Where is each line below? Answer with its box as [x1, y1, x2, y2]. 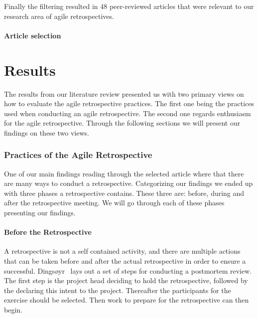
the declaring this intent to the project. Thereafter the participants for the [4, 285, 231, 295]
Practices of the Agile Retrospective [4, 149, 152, 161]
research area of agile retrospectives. [4, 10, 114, 21]
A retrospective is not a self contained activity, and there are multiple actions [4, 246, 241, 256]
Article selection [4, 30, 61, 40]
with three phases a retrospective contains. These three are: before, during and [4, 187, 245, 198]
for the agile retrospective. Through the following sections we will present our [4, 118, 241, 128]
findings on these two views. [4, 127, 89, 138]
